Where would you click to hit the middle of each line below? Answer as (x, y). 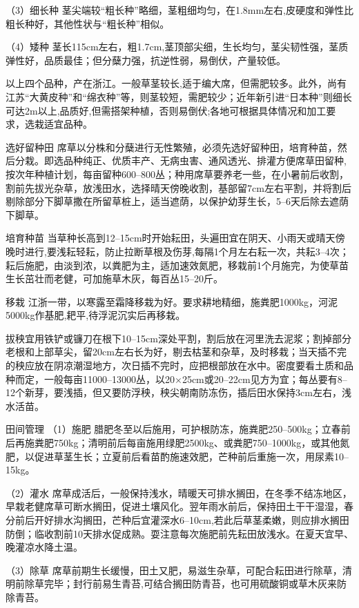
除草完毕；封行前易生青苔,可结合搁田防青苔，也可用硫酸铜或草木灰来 (181, 584)
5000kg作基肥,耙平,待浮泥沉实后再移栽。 (96, 315)
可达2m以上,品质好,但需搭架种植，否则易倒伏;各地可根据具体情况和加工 (166, 110)
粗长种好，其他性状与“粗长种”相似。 (88, 23)
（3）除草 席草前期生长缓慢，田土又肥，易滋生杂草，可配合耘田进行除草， (174, 570)
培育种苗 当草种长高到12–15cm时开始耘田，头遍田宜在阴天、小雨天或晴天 (171, 238)
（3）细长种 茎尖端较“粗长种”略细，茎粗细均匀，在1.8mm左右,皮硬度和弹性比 (179, 10)
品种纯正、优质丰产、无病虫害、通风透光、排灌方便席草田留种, (205, 160)
